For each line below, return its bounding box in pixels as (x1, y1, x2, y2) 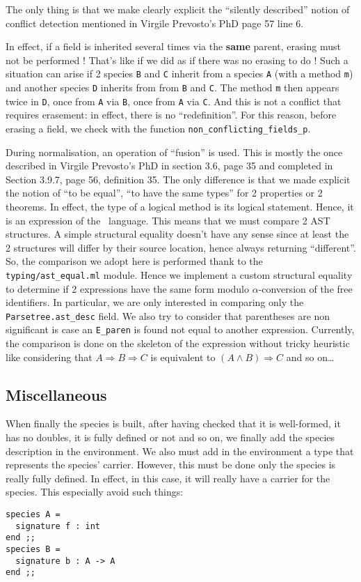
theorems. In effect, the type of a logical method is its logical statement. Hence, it (6, 199, 354, 213)
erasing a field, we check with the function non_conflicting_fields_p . (6, 121, 311, 135)
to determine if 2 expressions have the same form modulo (6, 281, 249, 296)
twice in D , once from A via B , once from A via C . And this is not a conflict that (6, 93, 342, 108)
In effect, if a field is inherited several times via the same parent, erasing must (6, 39, 341, 54)
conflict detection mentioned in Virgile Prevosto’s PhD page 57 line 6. (6, 15, 304, 30)
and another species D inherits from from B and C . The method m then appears (6, 80, 339, 95)
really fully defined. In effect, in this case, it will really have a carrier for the (6, 470, 330, 485)
